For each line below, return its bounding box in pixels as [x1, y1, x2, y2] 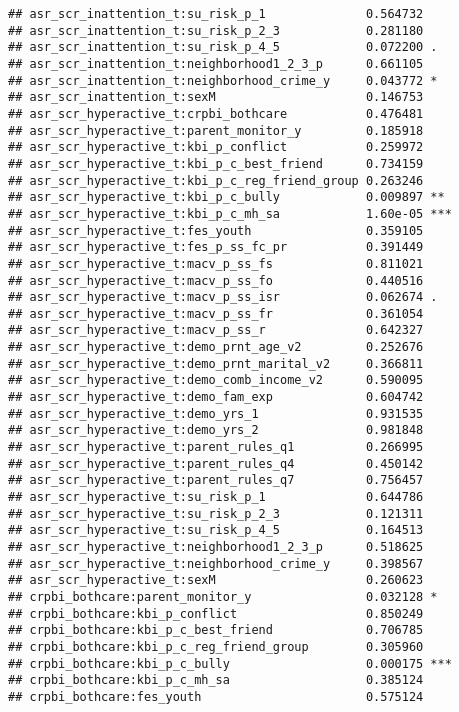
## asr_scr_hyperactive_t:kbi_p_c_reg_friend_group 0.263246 [8, 173, 424, 188]
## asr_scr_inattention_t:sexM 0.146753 [8, 90, 424, 105]
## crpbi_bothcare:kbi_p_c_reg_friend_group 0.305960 [8, 639, 424, 654]
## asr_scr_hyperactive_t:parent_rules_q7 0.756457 [8, 473, 424, 488]
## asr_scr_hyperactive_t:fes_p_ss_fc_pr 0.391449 [8, 240, 424, 255]
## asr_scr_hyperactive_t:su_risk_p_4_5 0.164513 [8, 523, 424, 538]
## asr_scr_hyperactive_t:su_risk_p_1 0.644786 [8, 490, 424, 505]
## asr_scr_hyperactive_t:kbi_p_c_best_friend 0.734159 [8, 156, 424, 171]
